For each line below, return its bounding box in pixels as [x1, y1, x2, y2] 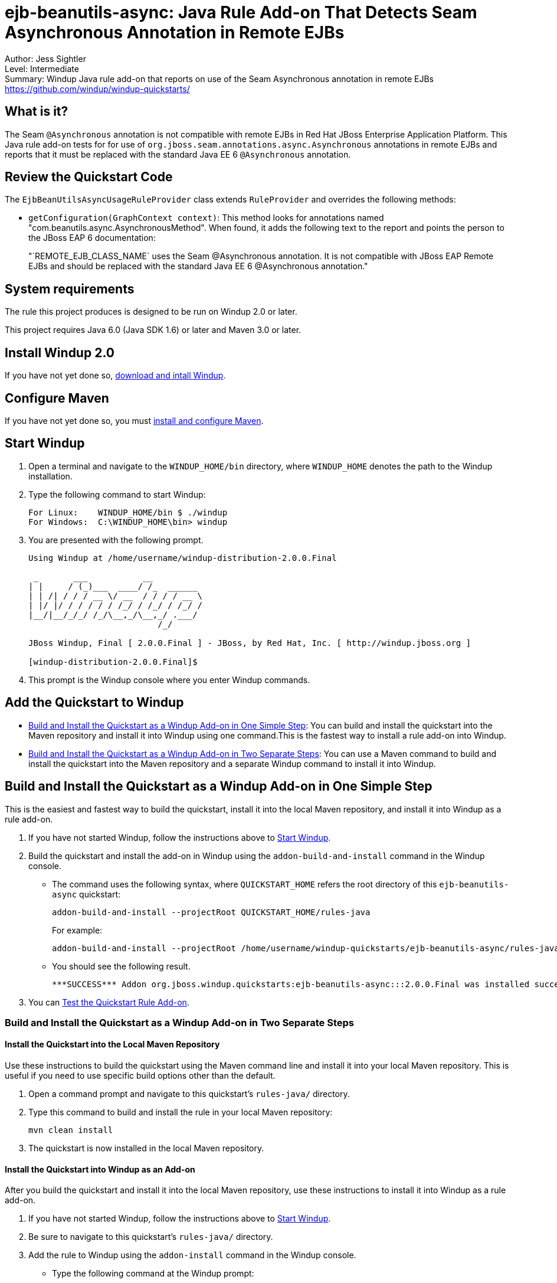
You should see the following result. [52, 961, 191, 971]
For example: [52, 925, 103, 935]
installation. [28, 471, 73, 481]
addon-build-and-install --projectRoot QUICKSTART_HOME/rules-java [52, 907, 371, 917]
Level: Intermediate [5, 63, 79, 74]
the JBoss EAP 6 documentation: [28, 233, 156, 243]
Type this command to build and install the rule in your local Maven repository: [28, 1107, 333, 1118]
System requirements [5, 281, 135, 296]
